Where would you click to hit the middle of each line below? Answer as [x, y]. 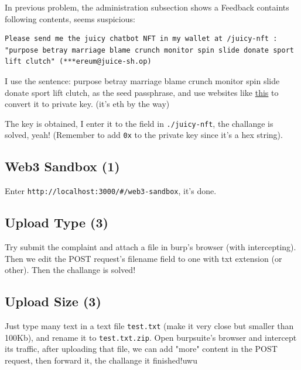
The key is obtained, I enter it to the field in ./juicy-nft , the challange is [139, 123]
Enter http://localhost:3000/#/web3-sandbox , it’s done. [111, 191]
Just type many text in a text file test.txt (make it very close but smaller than [149, 326]
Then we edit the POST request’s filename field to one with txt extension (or [143, 258]
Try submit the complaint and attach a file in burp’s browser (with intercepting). [150, 247]
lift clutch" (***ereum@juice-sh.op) [78, 62]
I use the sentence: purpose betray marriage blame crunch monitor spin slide [142, 80]
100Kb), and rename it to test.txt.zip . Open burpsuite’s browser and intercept [151, 337]
